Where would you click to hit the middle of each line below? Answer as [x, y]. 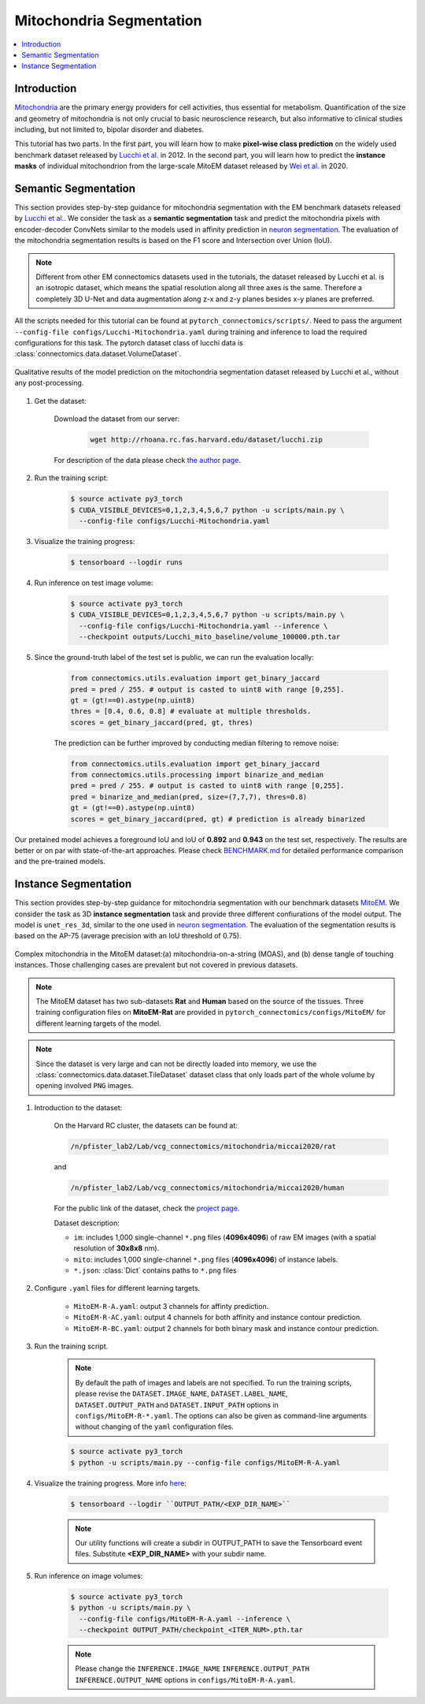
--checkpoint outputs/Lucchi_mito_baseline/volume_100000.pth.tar [210, 637]
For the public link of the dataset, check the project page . [147, 1208]
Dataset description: [87, 1223]
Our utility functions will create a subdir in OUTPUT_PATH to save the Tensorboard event [219, 1543]
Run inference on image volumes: [89, 1575]
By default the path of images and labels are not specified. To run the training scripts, [213, 1382]
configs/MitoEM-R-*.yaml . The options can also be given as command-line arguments [221, 1415]
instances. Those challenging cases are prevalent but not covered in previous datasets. [156, 965]
